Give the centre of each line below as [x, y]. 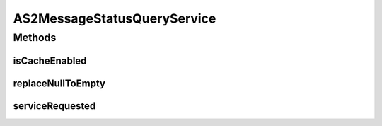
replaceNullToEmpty [59, 83]
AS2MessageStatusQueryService [115, 18]
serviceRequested [54, 106]
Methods [35, 38]
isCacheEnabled [50, 61]
